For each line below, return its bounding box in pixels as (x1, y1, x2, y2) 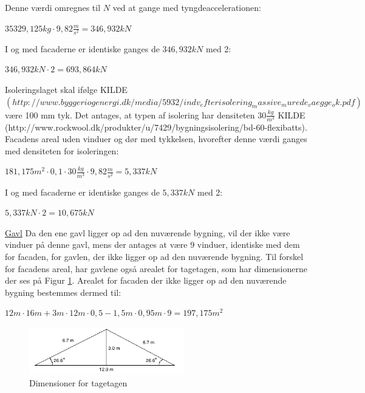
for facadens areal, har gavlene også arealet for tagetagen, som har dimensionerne (5, 262, 307, 275)
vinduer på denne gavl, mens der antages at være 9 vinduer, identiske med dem (5, 238, 300, 251)
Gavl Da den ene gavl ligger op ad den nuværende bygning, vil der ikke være (5, 226, 290, 239)
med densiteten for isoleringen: (5, 144, 119, 157)
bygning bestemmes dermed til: (5, 285, 121, 298)
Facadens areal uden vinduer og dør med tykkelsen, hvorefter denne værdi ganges (5, 132, 307, 145)
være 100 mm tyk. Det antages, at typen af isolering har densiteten (5, 108, 255, 121)
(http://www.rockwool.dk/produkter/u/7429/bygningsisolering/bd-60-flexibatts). (5, 120, 307, 133)
